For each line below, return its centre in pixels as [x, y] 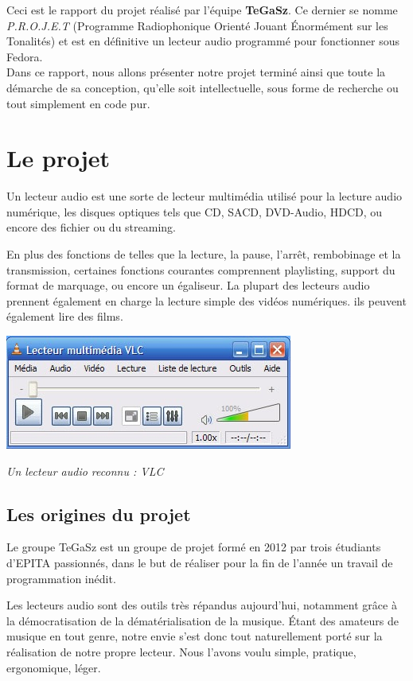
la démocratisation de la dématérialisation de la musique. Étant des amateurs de [203, 620]
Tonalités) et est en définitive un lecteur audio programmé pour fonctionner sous [203, 41]
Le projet [58, 158]
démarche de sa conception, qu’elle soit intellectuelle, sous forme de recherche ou [203, 87]
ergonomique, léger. [54, 667]
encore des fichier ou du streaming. [91, 227]
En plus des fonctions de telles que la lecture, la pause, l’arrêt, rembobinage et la [204, 254]
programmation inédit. [61, 578]
